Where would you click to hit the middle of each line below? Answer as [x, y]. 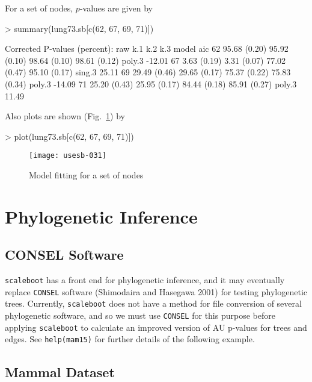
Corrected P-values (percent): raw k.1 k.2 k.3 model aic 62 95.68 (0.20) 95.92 [147, 49]
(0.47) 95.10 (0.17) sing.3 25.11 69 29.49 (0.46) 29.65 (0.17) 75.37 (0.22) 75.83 [148, 72]
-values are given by [116, 8]
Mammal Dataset [60, 371]
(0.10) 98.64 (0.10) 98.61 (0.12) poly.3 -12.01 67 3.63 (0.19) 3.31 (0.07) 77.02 [145, 60]
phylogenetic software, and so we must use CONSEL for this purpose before [140, 315]
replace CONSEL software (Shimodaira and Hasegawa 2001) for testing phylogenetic [156, 291]
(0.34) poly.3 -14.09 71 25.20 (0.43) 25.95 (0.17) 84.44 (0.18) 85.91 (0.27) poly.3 [151, 83]
